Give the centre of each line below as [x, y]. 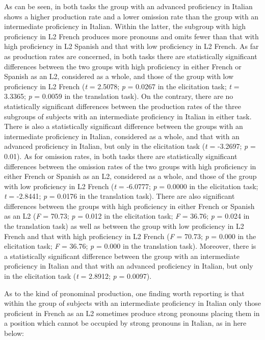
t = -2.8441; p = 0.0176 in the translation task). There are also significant [120, 196]
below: [14, 333]
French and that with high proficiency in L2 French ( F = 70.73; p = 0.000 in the [130, 236]
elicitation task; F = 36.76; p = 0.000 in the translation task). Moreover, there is [130, 246]
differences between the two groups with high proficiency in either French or [123, 66]
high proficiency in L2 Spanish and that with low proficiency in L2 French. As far [131, 46]
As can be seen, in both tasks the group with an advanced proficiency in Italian [128, 6]
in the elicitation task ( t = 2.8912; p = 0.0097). [78, 276]
